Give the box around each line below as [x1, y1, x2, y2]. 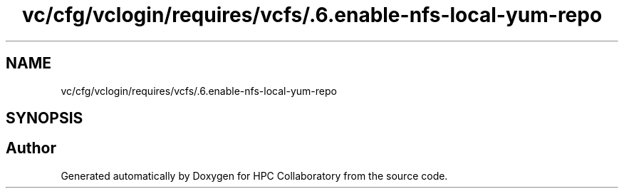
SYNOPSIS [6, 109, 83, 128]
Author [6, 139, 56, 158]
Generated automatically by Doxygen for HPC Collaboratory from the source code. [61, 169, 448, 182]
